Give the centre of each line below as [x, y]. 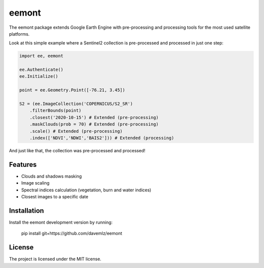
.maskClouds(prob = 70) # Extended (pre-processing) [94, 124]
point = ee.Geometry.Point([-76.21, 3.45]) [72, 90]
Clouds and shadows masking [52, 176]
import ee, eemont [41, 56]
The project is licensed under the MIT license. [55, 259]
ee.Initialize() [39, 76]
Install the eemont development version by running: [61, 222]
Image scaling [35, 183]
